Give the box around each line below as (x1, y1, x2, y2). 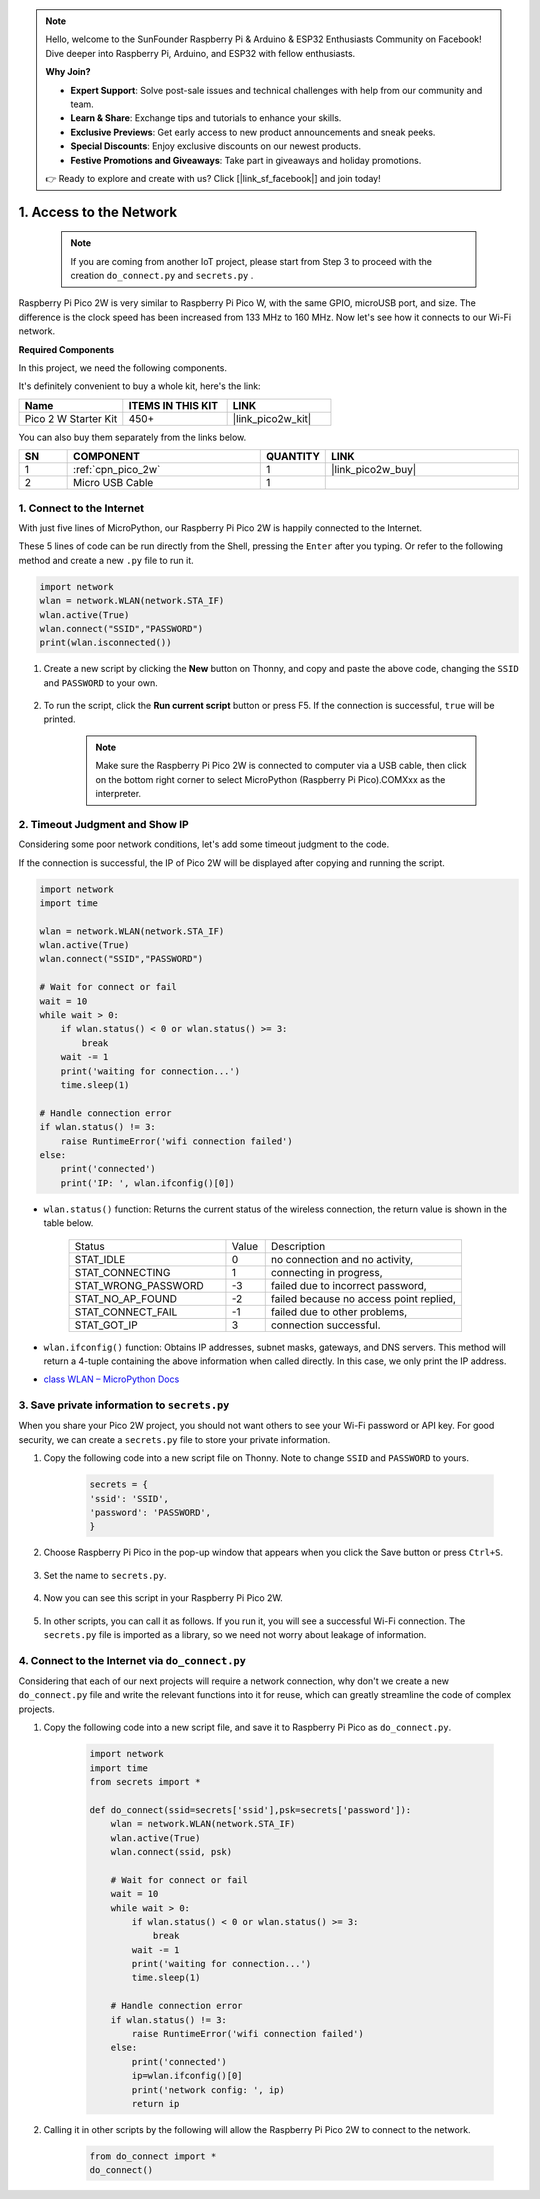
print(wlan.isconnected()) (39, 637, 172, 649)
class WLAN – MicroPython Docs (43, 1373, 180, 1385)
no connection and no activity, (270, 1252, 414, 1266)
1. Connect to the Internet (18, 501, 145, 515)
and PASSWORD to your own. (43, 676, 159, 689)
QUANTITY (265, 450, 320, 464)
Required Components (18, 343, 115, 355)
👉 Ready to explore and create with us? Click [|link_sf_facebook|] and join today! (45, 172, 381, 184)
